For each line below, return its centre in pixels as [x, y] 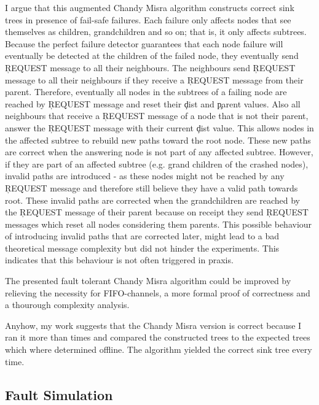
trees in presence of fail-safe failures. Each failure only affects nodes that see [148, 19]
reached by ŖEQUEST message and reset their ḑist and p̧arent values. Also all [153, 103]
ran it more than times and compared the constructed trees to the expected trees [158, 337]
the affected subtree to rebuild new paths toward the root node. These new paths [158, 140]
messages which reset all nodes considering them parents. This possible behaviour [159, 224]
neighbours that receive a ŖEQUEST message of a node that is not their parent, [157, 116]
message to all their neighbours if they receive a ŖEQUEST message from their [154, 79]
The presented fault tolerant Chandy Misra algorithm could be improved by [148, 281]
